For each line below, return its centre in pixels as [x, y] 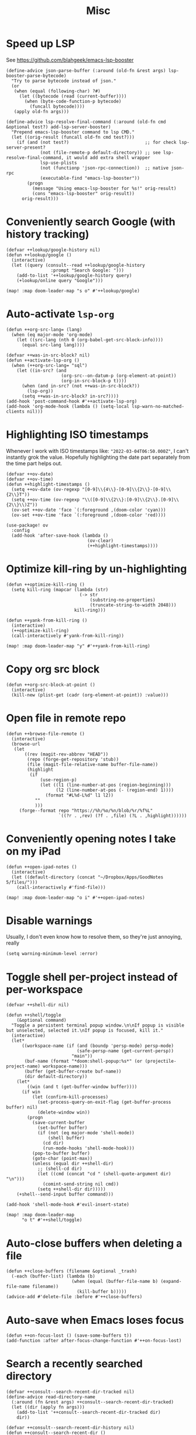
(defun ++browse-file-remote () [45, 734]
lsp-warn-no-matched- [158, 406]
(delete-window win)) [64, 1113]
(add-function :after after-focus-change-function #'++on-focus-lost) [94, 1341]
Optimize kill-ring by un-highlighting [97, 569]
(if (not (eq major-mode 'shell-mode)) [86, 1133]
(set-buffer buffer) [62, 1128]
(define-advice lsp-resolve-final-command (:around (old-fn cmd [86, 122]
